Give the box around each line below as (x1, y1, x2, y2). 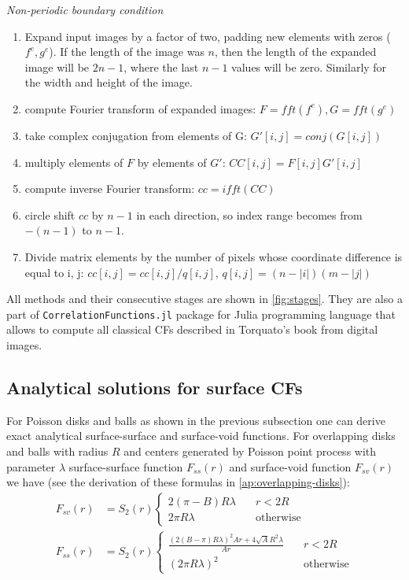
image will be (24, 58, 90, 75)
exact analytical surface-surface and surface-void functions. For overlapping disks (6, 427, 396, 444)
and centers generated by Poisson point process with (123, 442, 377, 459)
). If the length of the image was (49, 43, 204, 60)
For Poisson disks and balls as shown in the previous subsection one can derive (6, 412, 385, 428)
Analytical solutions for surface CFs (6, 375, 303, 399)
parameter (6, 458, 56, 475)
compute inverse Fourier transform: (24, 180, 195, 197)
